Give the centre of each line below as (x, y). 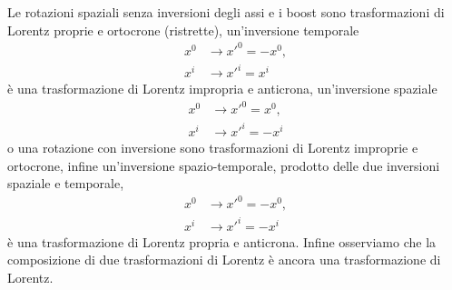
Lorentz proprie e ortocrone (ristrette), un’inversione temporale (183, 30)
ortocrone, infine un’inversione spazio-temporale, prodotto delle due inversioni (224, 165)
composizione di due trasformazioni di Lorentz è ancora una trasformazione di (224, 260)
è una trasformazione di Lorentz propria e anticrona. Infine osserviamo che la (222, 241)
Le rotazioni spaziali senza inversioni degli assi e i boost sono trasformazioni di (226, 12)
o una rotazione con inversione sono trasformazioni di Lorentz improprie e (213, 147)
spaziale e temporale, (66, 183)
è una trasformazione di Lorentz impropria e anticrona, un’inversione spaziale (222, 89)
